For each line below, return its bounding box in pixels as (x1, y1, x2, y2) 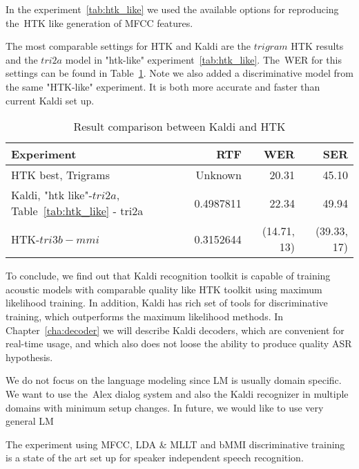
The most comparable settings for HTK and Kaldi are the (6, 39, 251, 53)
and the (6, 52, 38, 66)
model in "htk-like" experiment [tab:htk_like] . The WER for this (65, 52, 342, 66)
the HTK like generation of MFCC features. (6, 15, 193, 30)
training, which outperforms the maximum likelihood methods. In (6, 309, 284, 323)
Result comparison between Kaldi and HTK (73, 118, 286, 135)
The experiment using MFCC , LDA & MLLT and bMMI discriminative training (6, 436, 345, 451)
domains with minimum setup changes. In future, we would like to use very (6, 400, 324, 414)
